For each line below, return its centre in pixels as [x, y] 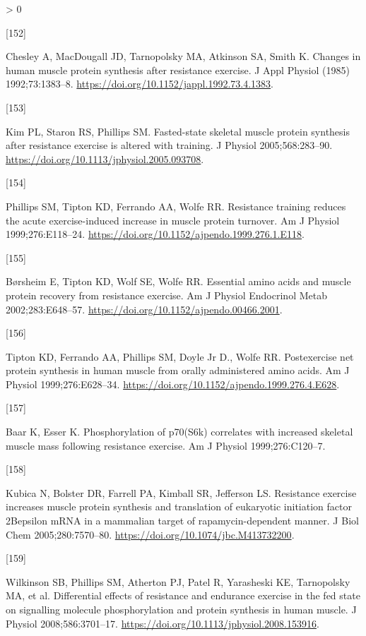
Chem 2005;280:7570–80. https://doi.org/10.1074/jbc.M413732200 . [150, 534]
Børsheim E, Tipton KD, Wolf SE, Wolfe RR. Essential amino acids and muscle [178, 281]
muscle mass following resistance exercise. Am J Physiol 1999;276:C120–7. [166, 445]
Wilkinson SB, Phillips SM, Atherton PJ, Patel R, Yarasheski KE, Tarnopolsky [178, 581]
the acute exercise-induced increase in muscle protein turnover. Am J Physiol [173, 220]
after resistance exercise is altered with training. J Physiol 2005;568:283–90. [169, 145]
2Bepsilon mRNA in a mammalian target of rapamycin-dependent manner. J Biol [182, 521]
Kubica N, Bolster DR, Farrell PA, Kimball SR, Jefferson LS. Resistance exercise [181, 492]
